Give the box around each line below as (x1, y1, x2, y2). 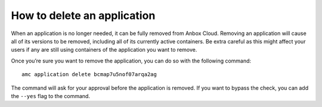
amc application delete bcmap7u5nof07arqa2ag (21, 71, 157, 78)
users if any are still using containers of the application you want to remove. (11, 46, 197, 53)
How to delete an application (11, 9, 156, 22)
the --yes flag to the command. (11, 92, 91, 99)
